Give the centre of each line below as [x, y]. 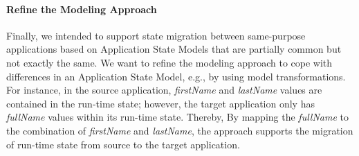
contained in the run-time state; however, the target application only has [160, 103]
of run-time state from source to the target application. [123, 144]
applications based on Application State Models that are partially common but [174, 49]
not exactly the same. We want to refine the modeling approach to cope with [169, 62]
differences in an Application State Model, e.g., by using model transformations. [176, 76]
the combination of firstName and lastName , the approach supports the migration [180, 130]
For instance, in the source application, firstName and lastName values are [164, 90]
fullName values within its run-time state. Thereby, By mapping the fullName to [177, 117]
